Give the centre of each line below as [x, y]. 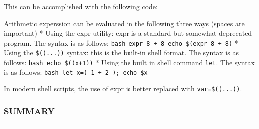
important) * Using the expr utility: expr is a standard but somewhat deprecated [128, 33]
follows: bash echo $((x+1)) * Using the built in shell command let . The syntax [129, 62]
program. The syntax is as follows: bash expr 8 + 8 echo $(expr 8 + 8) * [121, 42]
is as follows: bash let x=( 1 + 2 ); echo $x [76, 72]
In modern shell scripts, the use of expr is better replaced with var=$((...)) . [123, 89]
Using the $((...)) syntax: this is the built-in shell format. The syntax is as [121, 52]
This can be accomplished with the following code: [81, 6]
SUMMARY [29, 110]
